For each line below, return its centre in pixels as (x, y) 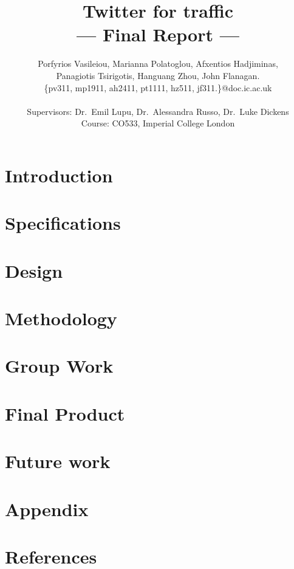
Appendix (47, 509)
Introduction (59, 175)
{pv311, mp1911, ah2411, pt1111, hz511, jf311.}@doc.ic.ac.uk (158, 87)
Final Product (65, 413)
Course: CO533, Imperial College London (158, 123)
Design (34, 270)
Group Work (59, 366)
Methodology (61, 318)
